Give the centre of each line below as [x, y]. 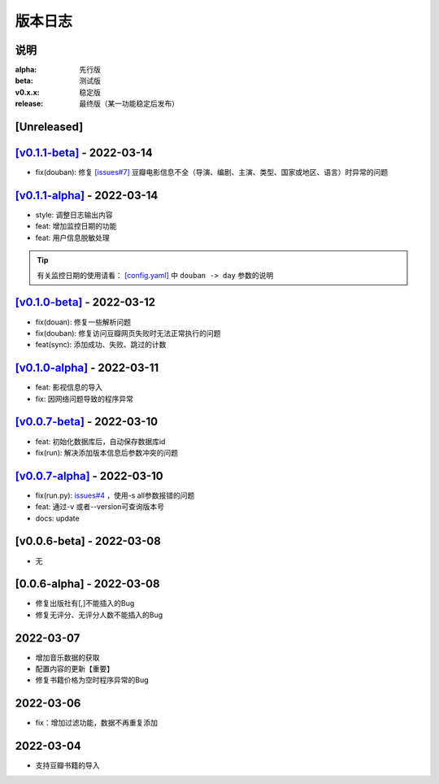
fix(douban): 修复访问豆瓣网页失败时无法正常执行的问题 [128, 333]
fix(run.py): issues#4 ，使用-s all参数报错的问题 [115, 495]
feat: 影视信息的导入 [69, 387]
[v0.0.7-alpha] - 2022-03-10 [89, 476]
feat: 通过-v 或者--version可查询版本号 [100, 507]
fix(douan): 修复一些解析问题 [83, 322]
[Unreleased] [49, 127]
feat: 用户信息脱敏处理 [72, 237]
